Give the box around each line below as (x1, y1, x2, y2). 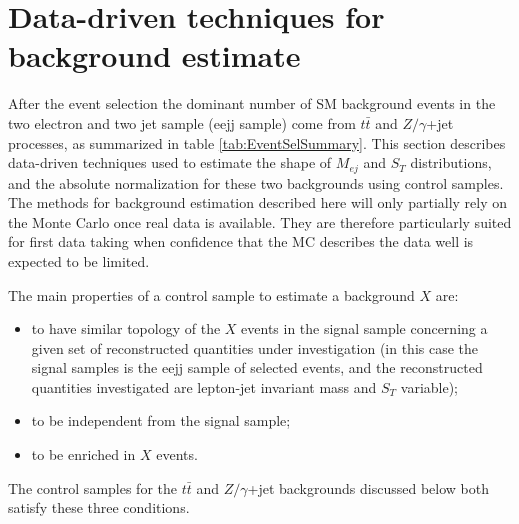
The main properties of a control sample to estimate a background (8, 284, 415, 305)
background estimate (8, 35, 301, 76)
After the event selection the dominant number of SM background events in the (8, 93, 496, 114)
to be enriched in (31, 444, 136, 465)
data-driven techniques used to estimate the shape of (8, 152, 332, 173)
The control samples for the (8, 477, 177, 498)
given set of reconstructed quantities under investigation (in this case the (31, 337, 479, 358)
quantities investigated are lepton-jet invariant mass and (31, 376, 377, 397)
